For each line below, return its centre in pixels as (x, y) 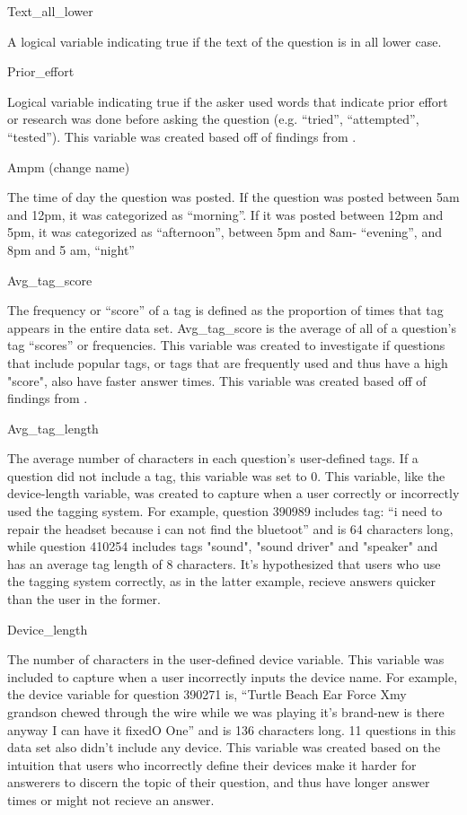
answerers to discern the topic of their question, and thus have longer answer (219, 782)
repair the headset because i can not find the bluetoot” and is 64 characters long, (230, 528)
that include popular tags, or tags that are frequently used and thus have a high (228, 362)
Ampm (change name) (69, 167)
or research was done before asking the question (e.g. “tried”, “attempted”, (213, 119)
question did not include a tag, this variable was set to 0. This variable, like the (226, 475)
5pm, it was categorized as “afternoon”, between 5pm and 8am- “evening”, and (225, 232)
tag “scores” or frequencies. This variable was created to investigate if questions (226, 345)
